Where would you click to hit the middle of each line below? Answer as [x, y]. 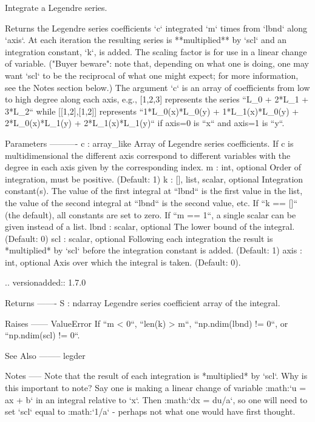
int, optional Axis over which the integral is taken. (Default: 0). [123, 262]
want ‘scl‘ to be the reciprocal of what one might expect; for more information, [152, 75]
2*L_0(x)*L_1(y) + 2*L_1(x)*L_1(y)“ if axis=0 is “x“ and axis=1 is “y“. [145, 123]
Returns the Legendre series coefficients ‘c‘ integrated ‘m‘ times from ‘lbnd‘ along [156, 28]
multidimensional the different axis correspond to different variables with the [148, 155]
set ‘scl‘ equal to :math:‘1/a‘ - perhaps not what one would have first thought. [150, 411]
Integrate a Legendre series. [56, 7]
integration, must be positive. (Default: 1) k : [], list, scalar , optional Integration [154, 179]
